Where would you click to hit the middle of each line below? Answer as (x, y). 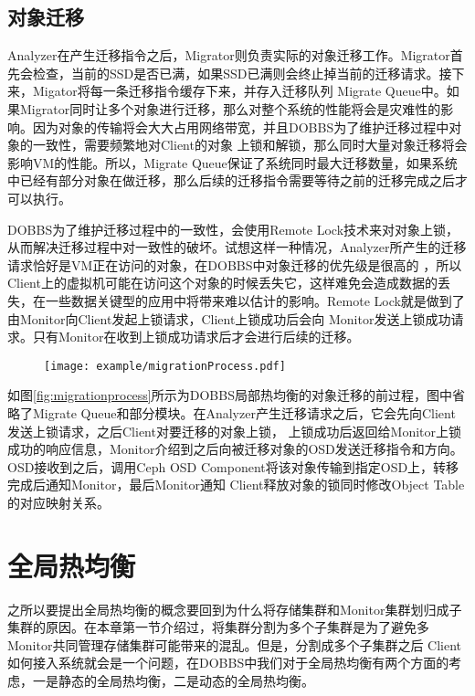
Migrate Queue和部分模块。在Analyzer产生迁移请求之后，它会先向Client (244, 412)
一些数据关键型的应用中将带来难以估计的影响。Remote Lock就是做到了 (255, 300)
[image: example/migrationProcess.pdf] (165, 366)
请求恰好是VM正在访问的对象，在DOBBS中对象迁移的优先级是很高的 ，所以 (235, 264)
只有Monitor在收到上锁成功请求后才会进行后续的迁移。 (196, 337)
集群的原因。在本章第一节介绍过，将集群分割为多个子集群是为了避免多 (218, 627)
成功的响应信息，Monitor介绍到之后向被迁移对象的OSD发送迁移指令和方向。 (235, 449)
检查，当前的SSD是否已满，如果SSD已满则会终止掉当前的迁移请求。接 (242, 73)
